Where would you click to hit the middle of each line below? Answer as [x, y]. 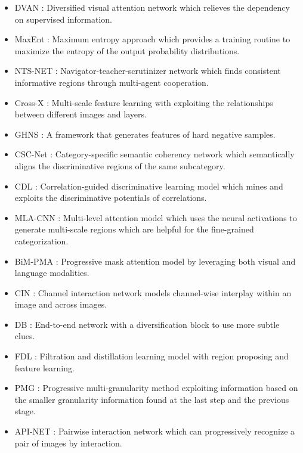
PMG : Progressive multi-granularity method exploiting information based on [156, 388]
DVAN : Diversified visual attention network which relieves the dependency [152, 7]
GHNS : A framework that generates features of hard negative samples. [145, 134]
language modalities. [52, 273]
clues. [25, 336]
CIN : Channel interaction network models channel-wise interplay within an [153, 292]
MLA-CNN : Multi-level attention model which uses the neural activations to [156, 217]
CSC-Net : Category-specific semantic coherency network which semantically [154, 154]
